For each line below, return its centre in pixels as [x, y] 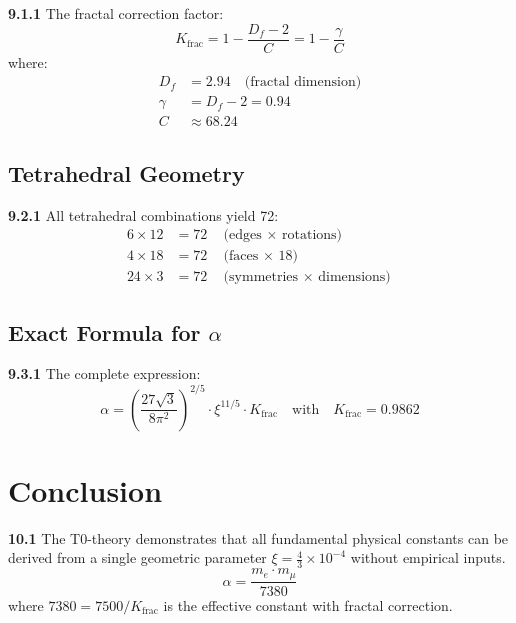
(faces [241, 256]
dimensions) [354, 277]
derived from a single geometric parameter [137, 557]
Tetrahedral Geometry [126, 172]
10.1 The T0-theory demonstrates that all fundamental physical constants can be [258, 537]
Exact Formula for [104, 331]
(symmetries [261, 277]
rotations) [312, 235]
